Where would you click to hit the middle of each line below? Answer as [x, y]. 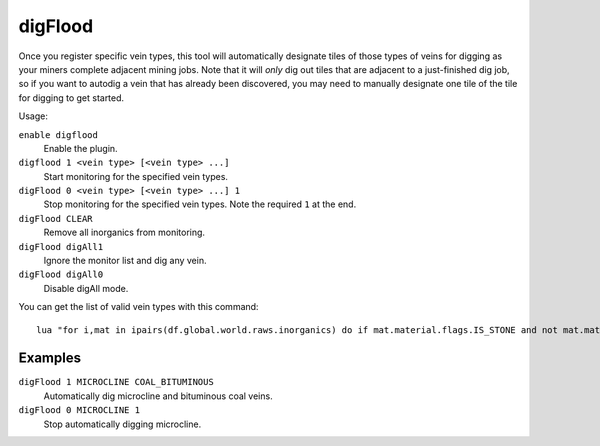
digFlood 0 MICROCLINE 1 [79, 410]
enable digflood [58, 134]
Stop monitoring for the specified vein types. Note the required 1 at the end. [200, 204]
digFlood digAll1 [61, 246]
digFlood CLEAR [56, 218]
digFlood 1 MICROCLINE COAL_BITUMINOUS [116, 382]
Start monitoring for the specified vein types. [136, 176]
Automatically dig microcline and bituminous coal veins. [158, 396]
